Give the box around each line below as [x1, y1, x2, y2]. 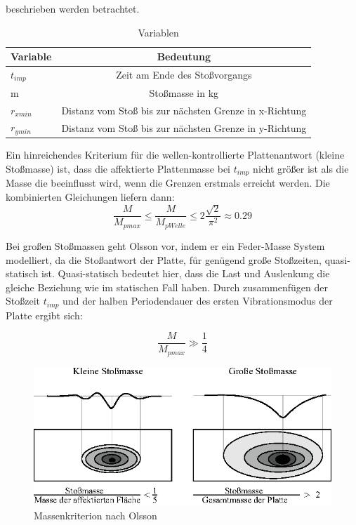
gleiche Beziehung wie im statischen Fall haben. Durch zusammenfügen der [6, 279, 328, 294]
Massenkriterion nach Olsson [34, 508, 157, 523]
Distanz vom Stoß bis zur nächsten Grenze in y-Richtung [61, 120, 307, 135]
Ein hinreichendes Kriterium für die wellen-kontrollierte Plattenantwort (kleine [6, 147, 345, 162]
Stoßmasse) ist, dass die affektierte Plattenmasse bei [6, 161, 230, 175]
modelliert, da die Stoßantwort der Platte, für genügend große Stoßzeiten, [6, 252, 322, 267]
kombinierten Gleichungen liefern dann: [6, 190, 175, 204]
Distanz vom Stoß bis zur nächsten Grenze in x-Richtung [61, 102, 307, 117]
